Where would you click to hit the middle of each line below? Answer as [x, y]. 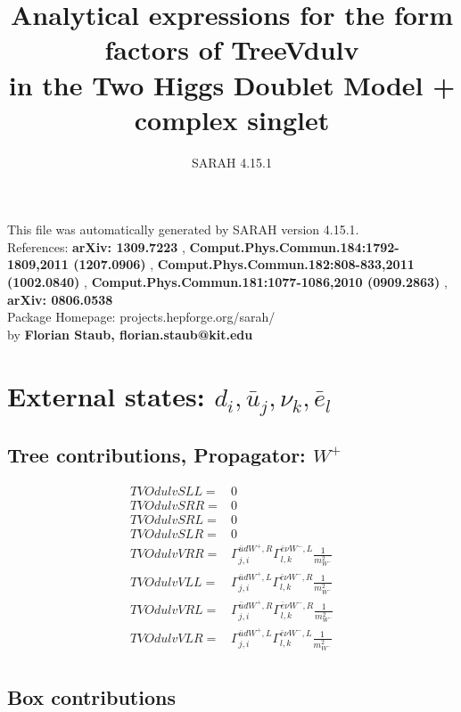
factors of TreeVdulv [232, 49]
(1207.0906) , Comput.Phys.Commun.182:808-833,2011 [244, 264]
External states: [106, 395]
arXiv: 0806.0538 [60, 299]
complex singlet [232, 119]
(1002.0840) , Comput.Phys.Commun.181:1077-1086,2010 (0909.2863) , [227, 282]
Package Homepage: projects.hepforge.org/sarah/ [141, 317]
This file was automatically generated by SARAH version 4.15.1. [183, 229]
